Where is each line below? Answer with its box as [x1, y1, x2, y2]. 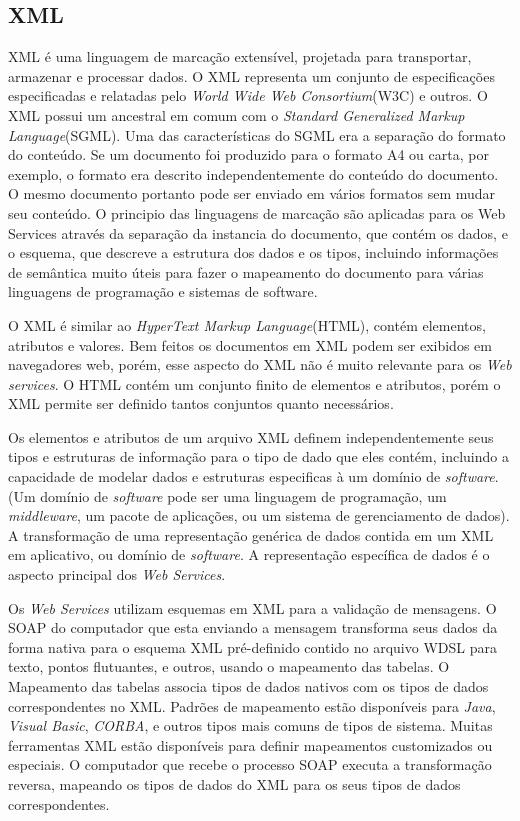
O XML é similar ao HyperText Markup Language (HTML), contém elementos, [8, 314, 486, 335]
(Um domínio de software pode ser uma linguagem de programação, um [8, 485, 447, 506]
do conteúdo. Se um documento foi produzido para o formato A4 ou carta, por [8, 144, 489, 165]
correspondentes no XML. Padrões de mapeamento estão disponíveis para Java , [8, 695, 496, 716]
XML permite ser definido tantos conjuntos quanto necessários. [8, 393, 394, 414]
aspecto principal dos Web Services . [8, 564, 226, 585]
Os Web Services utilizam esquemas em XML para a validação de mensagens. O [8, 597, 497, 618]
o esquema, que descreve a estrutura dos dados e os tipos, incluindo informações [8, 242, 499, 263]
